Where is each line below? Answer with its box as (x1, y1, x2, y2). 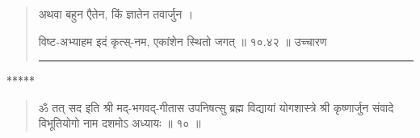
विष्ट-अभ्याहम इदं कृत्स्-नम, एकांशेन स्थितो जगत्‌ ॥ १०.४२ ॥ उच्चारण (38, 32, 327, 49)
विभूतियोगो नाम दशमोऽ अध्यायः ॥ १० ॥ (38, 115, 201, 132)
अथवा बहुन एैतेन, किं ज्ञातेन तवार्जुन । (38, 6, 194, 22)
